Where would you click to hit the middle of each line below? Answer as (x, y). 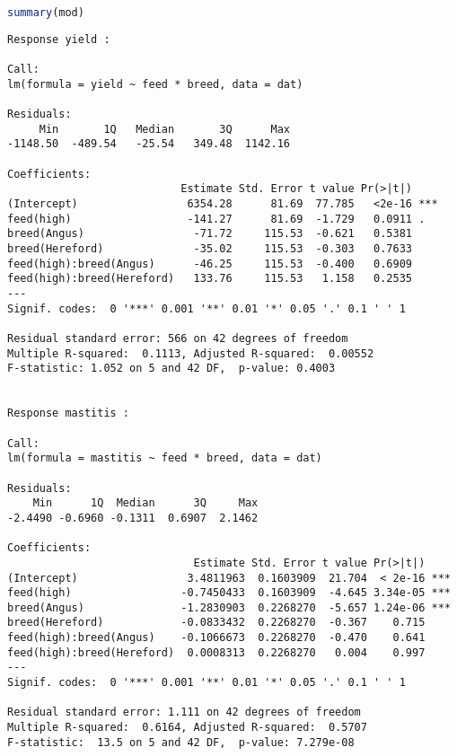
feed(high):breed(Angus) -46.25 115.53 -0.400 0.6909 (210, 264)
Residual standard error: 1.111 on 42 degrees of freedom (184, 712)
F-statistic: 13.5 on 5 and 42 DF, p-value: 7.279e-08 (181, 742)
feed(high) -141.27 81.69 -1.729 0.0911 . (216, 219)
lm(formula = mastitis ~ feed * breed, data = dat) (165, 458)
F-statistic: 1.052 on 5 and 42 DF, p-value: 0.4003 (171, 369)
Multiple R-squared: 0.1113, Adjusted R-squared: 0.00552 (191, 353)
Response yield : (59, 39)
